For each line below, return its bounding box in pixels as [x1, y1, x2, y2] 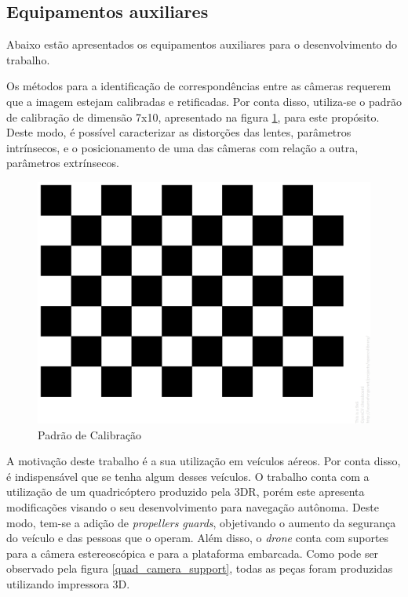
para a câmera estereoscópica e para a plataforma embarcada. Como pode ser [6, 544, 379, 561]
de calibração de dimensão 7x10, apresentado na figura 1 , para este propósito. [6, 108, 380, 125]
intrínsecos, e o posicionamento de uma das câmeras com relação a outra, [6, 139, 359, 155]
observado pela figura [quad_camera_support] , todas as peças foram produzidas [6, 560, 393, 577]
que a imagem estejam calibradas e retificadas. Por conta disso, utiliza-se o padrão [6, 93, 402, 109]
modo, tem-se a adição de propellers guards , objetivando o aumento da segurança [6, 514, 396, 530]
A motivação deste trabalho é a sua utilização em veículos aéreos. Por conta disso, [6, 453, 401, 469]
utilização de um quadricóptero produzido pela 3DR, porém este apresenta [6, 483, 365, 500]
